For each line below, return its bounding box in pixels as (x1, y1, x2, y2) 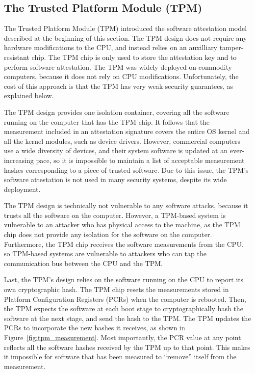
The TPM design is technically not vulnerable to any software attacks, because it (4, 200, 248, 211)
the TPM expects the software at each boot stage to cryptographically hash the (4, 303, 243, 314)
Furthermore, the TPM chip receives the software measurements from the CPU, (4, 239, 244, 249)
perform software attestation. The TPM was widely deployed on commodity (4, 61, 232, 72)
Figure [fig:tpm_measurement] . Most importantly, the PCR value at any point (4, 332, 241, 343)
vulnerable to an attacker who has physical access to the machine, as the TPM (4, 219, 241, 230)
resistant (4, 52, 29, 62)
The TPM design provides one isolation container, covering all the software (4, 107, 229, 117)
